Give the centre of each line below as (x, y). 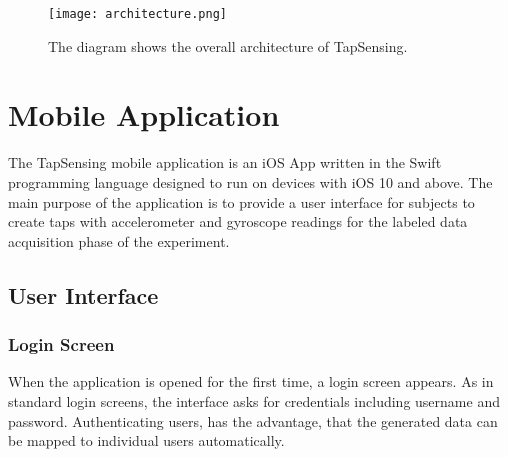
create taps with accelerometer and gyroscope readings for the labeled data (238, 221)
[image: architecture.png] (137, 14)
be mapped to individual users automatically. (146, 440)
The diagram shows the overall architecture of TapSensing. (228, 45)
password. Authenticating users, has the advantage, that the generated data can (253, 420)
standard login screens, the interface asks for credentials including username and (254, 400)
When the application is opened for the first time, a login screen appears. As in (251, 381)
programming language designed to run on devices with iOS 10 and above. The (250, 181)
